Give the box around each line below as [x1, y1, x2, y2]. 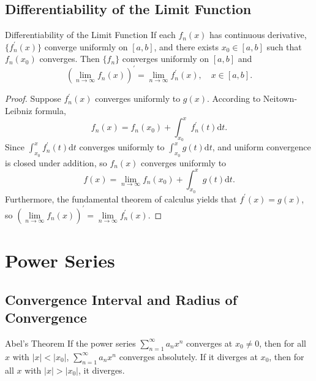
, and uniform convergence [212, 140, 311, 153]
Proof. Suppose [5, 92, 61, 105]
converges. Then [39, 52, 100, 65]
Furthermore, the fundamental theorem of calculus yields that [5, 192, 237, 205]
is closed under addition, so [5, 156, 107, 169]
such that [266, 40, 302, 53]
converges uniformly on [122, 52, 209, 65]
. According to [207, 92, 261, 105]
